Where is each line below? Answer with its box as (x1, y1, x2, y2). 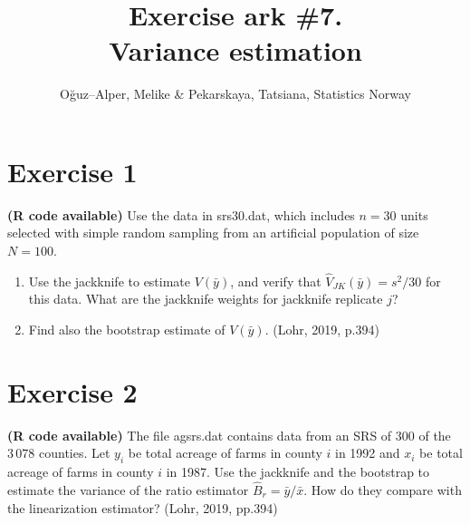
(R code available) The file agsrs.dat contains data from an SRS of (7, 425, 392, 444)
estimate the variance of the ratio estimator (7, 480, 249, 499)
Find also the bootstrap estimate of (28, 320, 225, 339)
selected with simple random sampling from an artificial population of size (7, 223, 419, 242)
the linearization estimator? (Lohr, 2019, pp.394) (7, 498, 278, 517)
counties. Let (38, 443, 110, 462)
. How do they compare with (303, 480, 462, 499)
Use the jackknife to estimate (28, 271, 191, 290)
